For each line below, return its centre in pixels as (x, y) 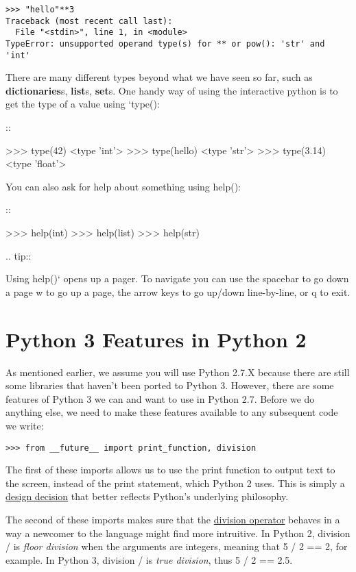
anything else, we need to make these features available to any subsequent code (172, 412)
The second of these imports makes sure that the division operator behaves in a (173, 519)
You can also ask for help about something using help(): (123, 186)
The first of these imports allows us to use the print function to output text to (170, 470)
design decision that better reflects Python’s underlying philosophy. (147, 496)
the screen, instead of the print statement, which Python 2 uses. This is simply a (175, 483)
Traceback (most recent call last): (89, 21)
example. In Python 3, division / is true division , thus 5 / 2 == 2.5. (149, 559)
